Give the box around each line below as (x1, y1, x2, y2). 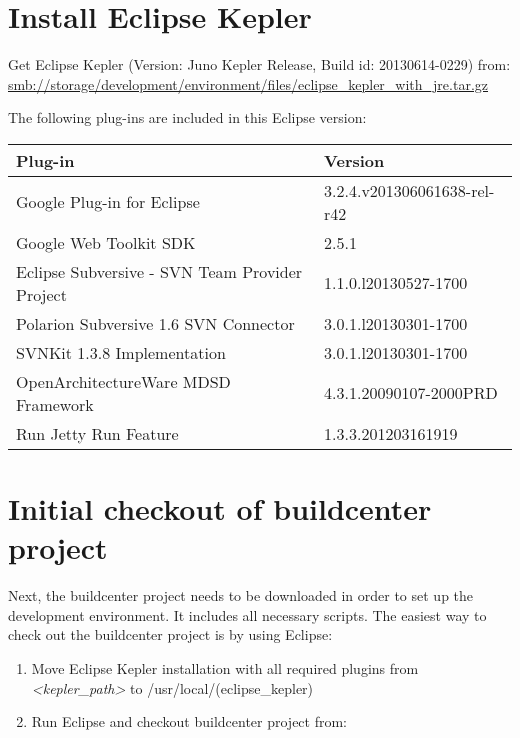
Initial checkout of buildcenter (8, 488, 432, 529)
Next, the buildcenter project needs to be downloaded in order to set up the (8, 585, 474, 606)
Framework (16, 392, 94, 416)
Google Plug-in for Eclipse (16, 190, 200, 214)
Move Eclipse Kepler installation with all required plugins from (31, 658, 419, 678)
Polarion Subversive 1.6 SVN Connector (16, 311, 295, 335)
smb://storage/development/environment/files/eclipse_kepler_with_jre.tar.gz (8, 73, 489, 94)
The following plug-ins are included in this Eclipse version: (8, 107, 367, 128)
